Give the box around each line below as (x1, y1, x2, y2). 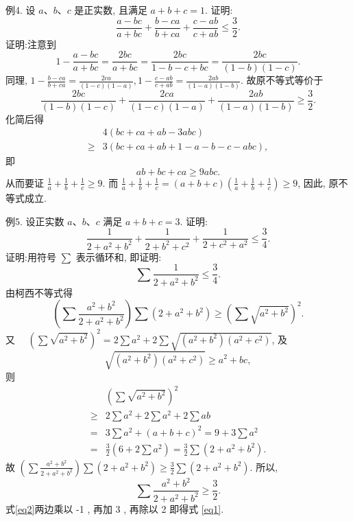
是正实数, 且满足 (74, 3, 147, 16)
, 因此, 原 (297, 175, 339, 189)
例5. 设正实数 (5, 213, 64, 228)
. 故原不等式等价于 (240, 73, 324, 87)
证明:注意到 (5, 36, 56, 51)
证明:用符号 (5, 249, 56, 264)
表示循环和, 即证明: (75, 249, 162, 264)
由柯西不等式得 (5, 285, 73, 299)
